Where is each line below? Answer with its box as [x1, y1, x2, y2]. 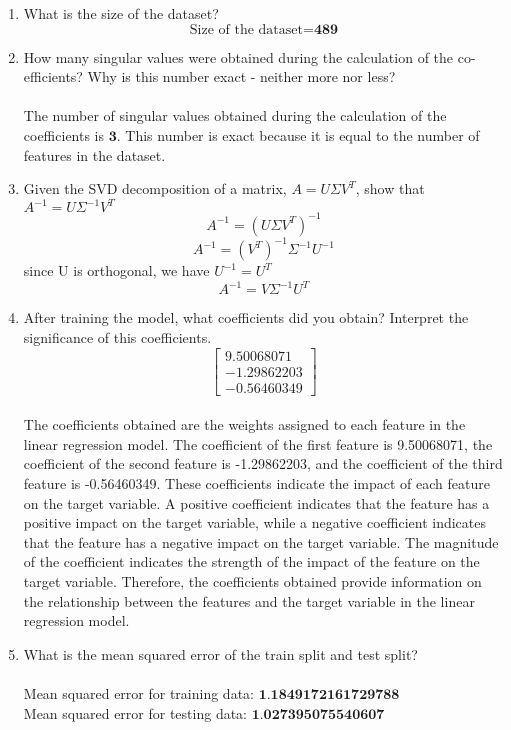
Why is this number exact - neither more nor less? [87, 66, 396, 87]
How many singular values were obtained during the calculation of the [23, 46, 454, 67]
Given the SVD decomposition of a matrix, [23, 178, 287, 199]
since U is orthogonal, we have [23, 260, 210, 281]
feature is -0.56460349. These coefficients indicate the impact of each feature [23, 473, 490, 493]
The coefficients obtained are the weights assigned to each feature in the [23, 414, 466, 435]
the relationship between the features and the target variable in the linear [23, 590, 475, 611]
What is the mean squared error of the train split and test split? [23, 643, 418, 664]
